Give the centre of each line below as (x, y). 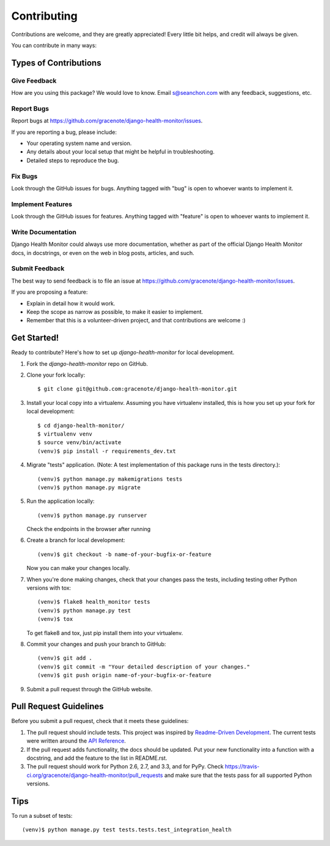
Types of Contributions (56, 63)
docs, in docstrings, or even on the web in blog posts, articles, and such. (103, 253)
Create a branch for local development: (76, 540)
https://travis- (242, 766)
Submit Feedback (38, 269)
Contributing (44, 16)
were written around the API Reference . (76, 741)
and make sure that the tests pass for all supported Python (238, 775)
